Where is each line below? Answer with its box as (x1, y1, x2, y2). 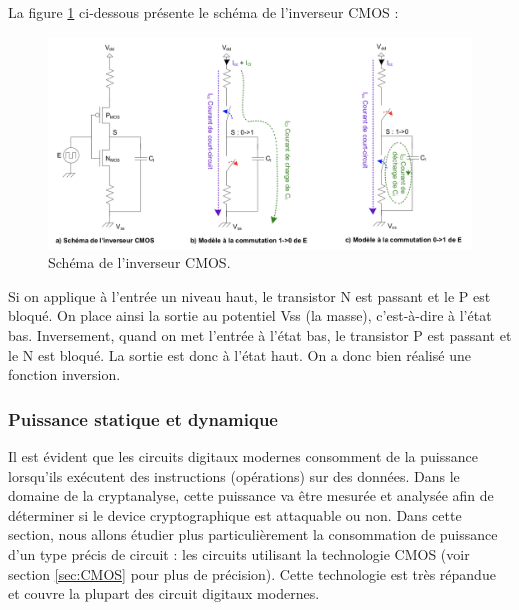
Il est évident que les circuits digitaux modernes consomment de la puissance (8, 445, 478, 466)
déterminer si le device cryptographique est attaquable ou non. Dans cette (8, 504, 462, 525)
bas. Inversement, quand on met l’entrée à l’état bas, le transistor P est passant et (8, 324, 512, 345)
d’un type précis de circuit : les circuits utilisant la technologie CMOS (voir (8, 543, 470, 564)
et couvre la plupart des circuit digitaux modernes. (8, 583, 320, 604)
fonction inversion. (8, 364, 121, 385)
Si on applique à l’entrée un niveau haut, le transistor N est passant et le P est (8, 285, 491, 306)
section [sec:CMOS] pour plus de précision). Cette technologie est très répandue (8, 563, 496, 584)
